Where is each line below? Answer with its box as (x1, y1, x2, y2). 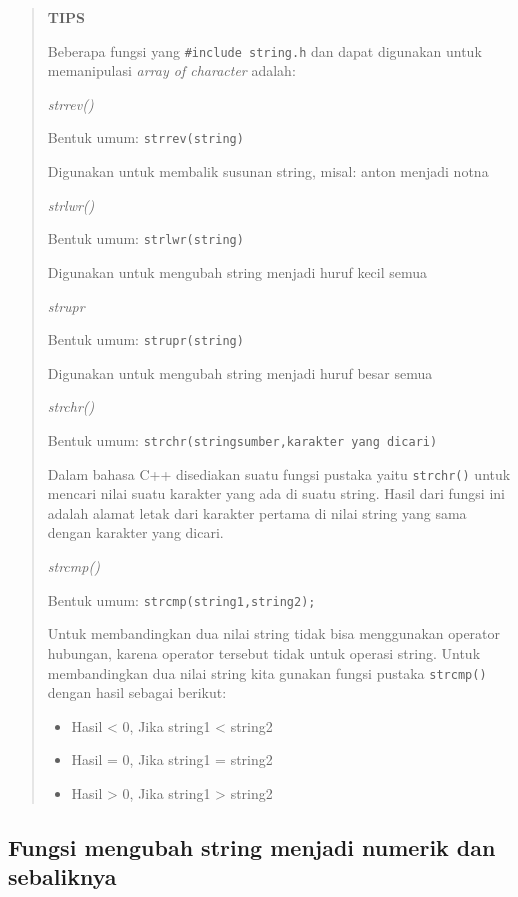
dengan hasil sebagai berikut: (47, 682, 227, 703)
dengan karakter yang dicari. (47, 522, 224, 543)
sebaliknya (8, 861, 117, 892)
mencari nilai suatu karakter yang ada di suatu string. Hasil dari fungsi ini (47, 483, 505, 504)
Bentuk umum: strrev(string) (47, 127, 244, 148)
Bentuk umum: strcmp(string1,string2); (47, 589, 316, 610)
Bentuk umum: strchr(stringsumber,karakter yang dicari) (47, 429, 438, 450)
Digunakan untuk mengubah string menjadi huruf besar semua (47, 362, 433, 383)
